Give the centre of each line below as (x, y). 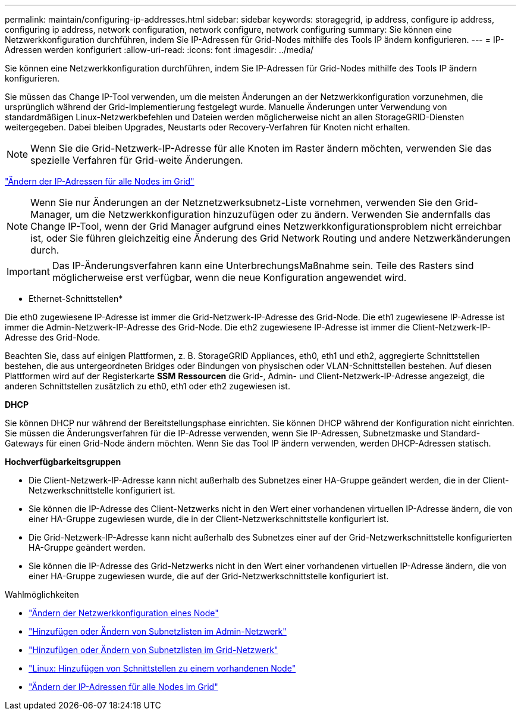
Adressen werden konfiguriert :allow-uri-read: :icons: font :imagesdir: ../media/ (159, 50)
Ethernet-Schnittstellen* (76, 299)
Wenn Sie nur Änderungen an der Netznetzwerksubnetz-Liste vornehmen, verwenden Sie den (241, 202)
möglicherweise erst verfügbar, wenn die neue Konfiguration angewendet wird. (229, 277)
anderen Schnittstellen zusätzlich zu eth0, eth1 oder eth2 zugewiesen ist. (147, 386)
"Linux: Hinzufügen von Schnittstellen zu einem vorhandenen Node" (162, 668)
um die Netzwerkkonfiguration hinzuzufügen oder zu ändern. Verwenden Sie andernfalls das (283, 214)
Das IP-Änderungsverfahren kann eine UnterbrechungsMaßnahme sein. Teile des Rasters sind (263, 266)
